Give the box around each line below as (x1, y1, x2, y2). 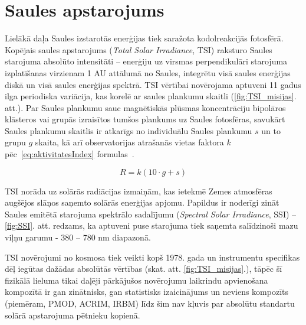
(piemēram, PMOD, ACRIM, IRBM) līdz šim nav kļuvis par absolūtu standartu (5, 297, 295, 309)
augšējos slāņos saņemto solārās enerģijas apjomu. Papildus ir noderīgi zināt (5, 196, 279, 209)
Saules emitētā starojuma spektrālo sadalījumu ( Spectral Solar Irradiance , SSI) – (5, 207, 297, 220)
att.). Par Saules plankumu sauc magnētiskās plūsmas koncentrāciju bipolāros (5, 101, 286, 113)
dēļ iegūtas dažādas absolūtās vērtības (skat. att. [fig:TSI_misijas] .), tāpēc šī (5, 262, 282, 275)
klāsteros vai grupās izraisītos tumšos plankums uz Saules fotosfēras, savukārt (5, 113, 285, 125)
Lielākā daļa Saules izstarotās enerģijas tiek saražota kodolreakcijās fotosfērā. (5, 32, 284, 44)
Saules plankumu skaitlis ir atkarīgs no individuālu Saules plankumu (5, 124, 252, 136)
